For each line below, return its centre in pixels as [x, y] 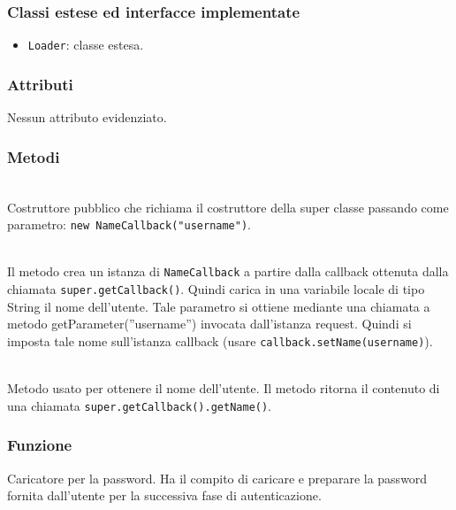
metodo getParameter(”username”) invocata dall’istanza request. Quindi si [209, 324]
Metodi [34, 156]
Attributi [40, 84]
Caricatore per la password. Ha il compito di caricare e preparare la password [217, 478]
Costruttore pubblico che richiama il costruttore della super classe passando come [228, 207]
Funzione [40, 445]
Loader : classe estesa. [86, 45]
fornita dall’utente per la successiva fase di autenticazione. [164, 495]
